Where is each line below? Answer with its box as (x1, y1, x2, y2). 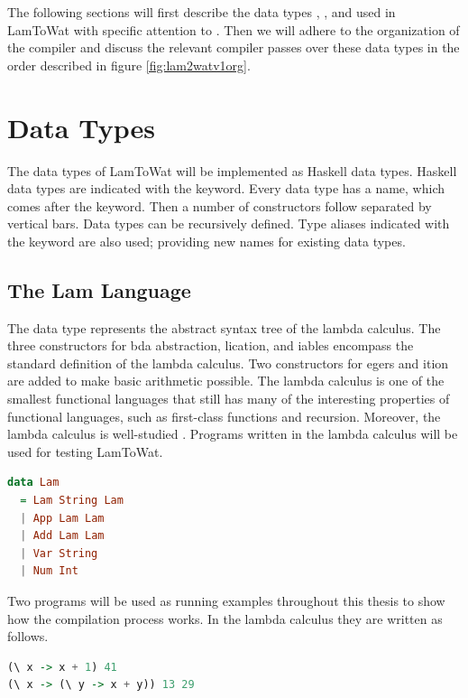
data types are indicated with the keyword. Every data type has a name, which (7, 179, 445, 198)
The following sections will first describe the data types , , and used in (7, 3, 396, 21)
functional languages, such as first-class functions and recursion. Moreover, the (7, 406, 441, 425)
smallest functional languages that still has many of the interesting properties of (7, 389, 450, 408)
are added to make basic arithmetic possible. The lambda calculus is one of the (7, 371, 445, 390)
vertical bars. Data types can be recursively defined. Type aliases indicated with (7, 214, 450, 233)
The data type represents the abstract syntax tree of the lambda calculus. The (7, 318, 441, 337)
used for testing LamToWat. (7, 442, 163, 461)
